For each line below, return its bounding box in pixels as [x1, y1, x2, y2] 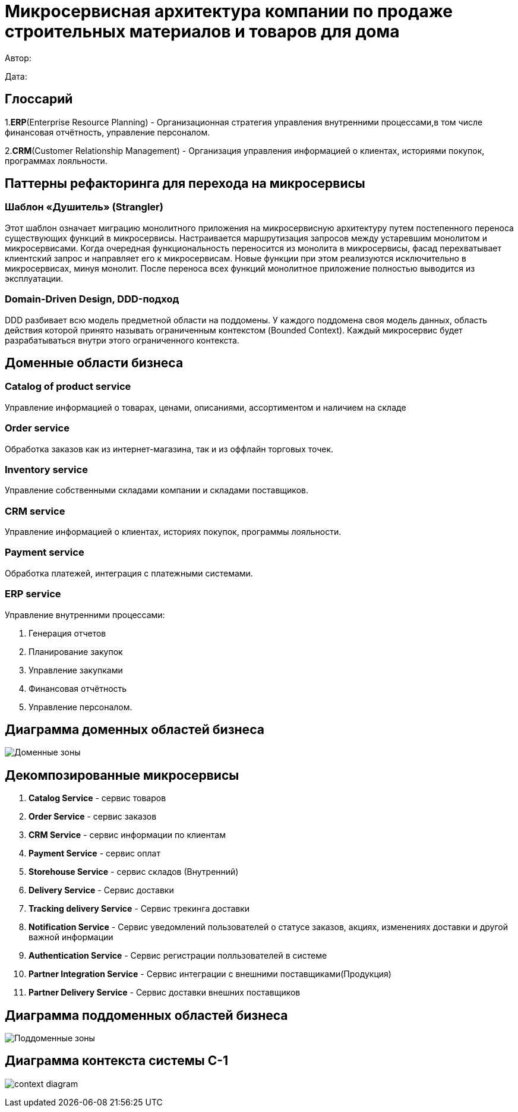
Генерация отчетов [29, 628, 106, 638]
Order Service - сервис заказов [29, 811, 157, 822]
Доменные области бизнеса [5, 355, 184, 370]
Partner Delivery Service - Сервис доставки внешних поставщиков [29, 987, 301, 998]
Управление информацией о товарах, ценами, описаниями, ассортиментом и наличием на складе [5, 402, 406, 412]
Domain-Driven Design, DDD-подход [5, 293, 179, 305]
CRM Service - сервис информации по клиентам [29, 830, 226, 840]
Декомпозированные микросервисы [5, 767, 239, 783]
